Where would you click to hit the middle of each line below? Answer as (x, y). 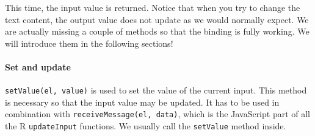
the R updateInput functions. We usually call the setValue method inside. (146, 126)
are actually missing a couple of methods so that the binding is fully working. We (157, 31)
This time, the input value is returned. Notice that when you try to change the (153, 7)
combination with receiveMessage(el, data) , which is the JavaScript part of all (158, 114)
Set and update (38, 66)
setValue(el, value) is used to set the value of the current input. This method (156, 90)
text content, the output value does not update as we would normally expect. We (157, 19)
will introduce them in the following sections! (89, 43)
